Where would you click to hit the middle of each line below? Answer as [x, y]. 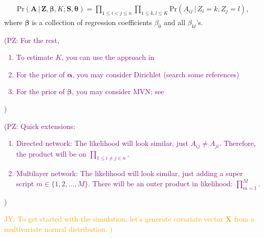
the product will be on [51, 153]
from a [244, 219]
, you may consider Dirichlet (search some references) [156, 74]
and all [175, 22]
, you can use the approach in [108, 57]
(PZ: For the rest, [32, 40]
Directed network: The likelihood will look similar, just [102, 143]
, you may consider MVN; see [118, 91]
